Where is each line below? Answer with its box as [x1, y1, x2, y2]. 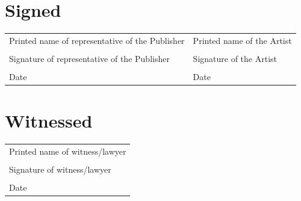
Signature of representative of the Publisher [9, 52, 170, 64]
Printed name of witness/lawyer [9, 145, 126, 158]
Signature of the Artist [193, 52, 278, 64]
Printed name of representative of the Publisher [9, 34, 185, 46]
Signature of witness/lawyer [9, 163, 111, 176]
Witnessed [5, 108, 93, 133]
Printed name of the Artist [193, 34, 292, 46]
